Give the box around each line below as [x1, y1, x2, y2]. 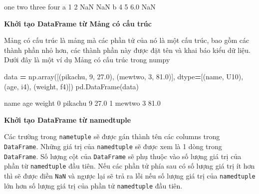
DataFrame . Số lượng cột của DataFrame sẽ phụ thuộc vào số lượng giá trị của [4, 151, 242, 161]
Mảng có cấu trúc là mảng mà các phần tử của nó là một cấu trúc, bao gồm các [4, 35, 250, 45]
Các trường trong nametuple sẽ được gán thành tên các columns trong [4, 131, 220, 142]
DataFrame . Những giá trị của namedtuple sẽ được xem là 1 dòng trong [4, 141, 222, 151]
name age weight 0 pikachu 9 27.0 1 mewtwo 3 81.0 [4, 98, 161, 108]
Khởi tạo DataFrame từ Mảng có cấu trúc [4, 18, 152, 28]
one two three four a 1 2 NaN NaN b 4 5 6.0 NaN [4, 1, 156, 11]
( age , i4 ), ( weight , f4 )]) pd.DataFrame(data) [4, 81, 139, 91]
